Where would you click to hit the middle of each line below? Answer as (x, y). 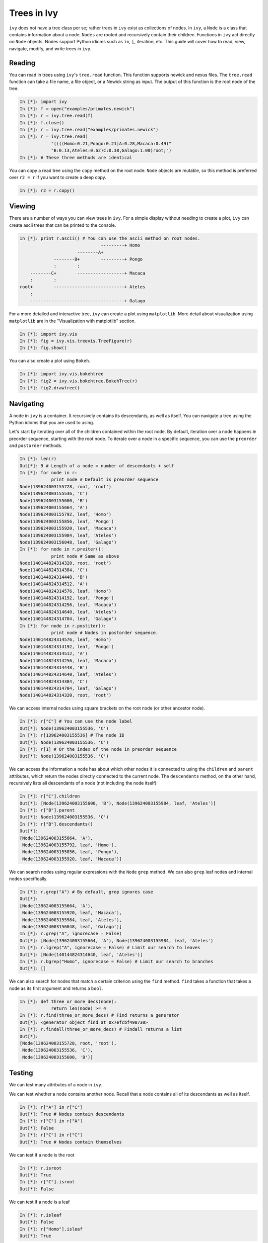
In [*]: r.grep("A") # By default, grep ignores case (86, 892)
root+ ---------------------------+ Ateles (83, 287)
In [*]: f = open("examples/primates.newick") (77, 109)
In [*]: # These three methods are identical (76, 157)
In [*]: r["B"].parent (47, 810)
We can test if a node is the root (42, 1155)
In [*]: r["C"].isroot (47, 1182)
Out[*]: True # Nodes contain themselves (71, 1142)
